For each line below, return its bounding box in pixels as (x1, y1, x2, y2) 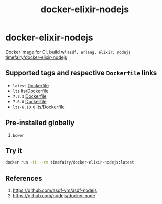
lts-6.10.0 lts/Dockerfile (12, 104, 65, 110)
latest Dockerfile (12, 82, 49, 88)
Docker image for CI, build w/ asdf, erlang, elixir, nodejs (5, 49, 131, 55)
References (5, 174, 42, 183)
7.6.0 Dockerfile (12, 98, 47, 104)
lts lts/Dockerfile (12, 88, 49, 94)
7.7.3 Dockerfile (12, 93, 47, 99)
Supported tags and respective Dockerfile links (5, 69, 157, 77)
